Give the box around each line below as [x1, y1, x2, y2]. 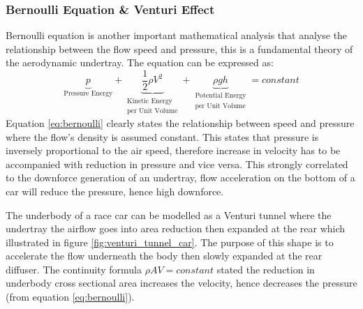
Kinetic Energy [127, 98, 172, 105]
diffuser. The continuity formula [6, 262, 142, 276]
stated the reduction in [216, 262, 315, 276]
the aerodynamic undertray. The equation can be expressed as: [6, 55, 274, 70]
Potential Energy [195, 92, 246, 100]
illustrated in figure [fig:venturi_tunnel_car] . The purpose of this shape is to [6, 234, 334, 249]
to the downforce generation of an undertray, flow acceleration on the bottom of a [6, 170, 355, 185]
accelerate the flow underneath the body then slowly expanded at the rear [6, 248, 323, 263]
